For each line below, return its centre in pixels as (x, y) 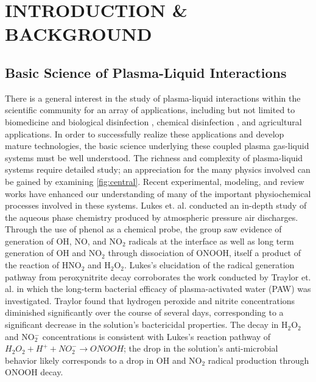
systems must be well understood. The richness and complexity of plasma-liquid (154, 157)
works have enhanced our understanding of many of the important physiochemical (158, 193)
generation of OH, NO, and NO (64, 241)
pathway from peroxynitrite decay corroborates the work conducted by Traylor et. (158, 276)
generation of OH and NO (54, 253)
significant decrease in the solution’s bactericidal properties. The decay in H (146, 325)
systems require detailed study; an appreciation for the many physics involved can (158, 169)
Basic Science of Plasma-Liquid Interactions (146, 72)
